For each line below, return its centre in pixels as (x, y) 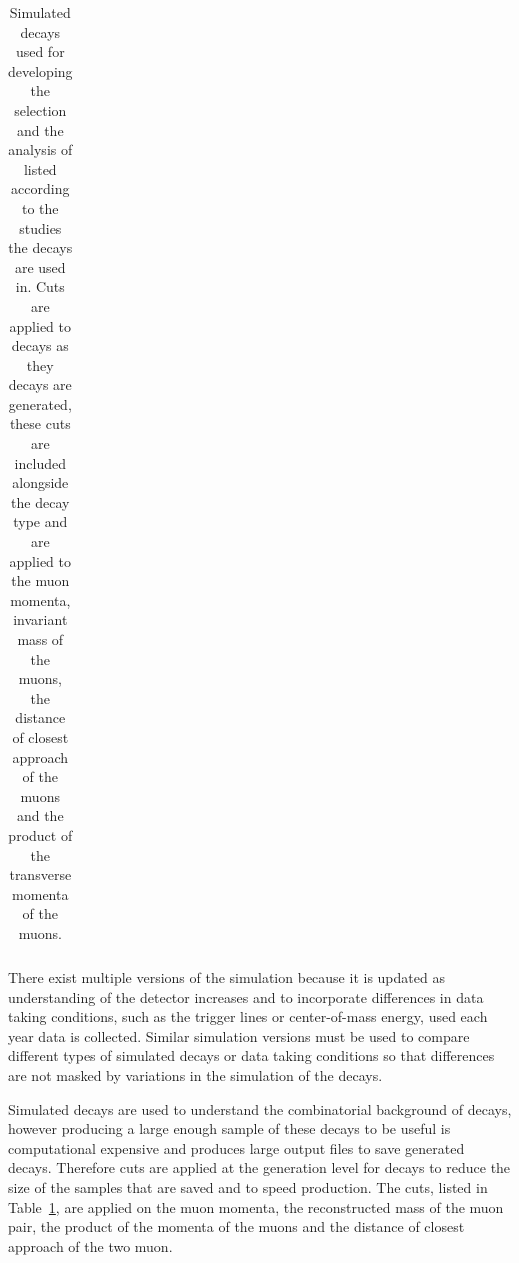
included (40, 462)
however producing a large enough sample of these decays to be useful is (229, 1128)
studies (40, 227)
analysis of (40, 149)
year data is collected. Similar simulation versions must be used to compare (239, 1035)
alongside (40, 482)
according (40, 188)
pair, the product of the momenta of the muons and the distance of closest (236, 1226)
